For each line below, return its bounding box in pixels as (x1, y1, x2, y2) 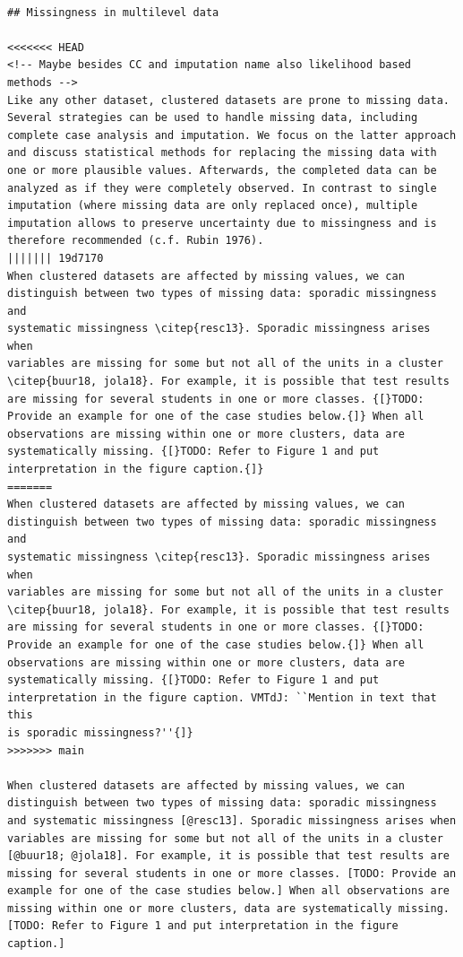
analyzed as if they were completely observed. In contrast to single (7, 181, 437, 195)
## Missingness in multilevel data (7, 5, 219, 19)
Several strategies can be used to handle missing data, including (7, 111, 418, 125)
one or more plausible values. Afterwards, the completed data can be (7, 163, 437, 177)
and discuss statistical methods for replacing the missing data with (7, 146, 437, 160)
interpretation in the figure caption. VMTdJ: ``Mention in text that (7, 691, 437, 704)
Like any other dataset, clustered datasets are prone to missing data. (7, 93, 450, 107)
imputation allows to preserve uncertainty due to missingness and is (7, 216, 437, 230)
